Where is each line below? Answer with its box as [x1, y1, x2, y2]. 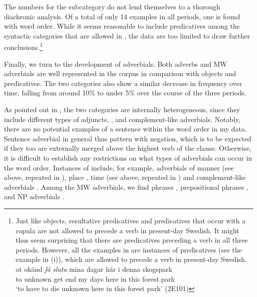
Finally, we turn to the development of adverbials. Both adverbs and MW [4, 58, 227, 69]
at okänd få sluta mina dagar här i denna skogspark [15, 263, 172, 274]
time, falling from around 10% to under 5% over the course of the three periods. [4, 87, 247, 98]
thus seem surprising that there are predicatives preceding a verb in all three [15, 235, 248, 245]
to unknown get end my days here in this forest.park [15, 273, 175, 284]
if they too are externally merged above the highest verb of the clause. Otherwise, [4, 143, 252, 153]
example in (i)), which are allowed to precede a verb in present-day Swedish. [15, 254, 247, 264]
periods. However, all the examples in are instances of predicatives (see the [15, 244, 242, 255]
